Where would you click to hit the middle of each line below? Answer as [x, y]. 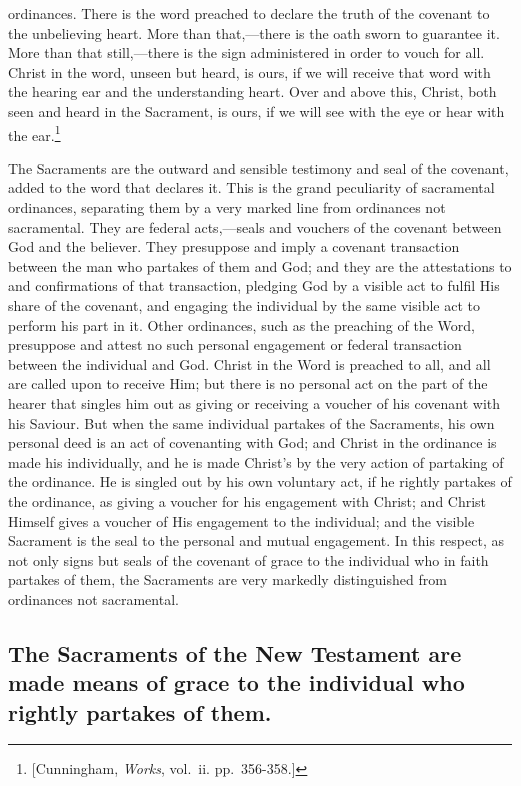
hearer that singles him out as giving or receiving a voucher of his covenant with [254, 402]
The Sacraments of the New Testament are [235, 652]
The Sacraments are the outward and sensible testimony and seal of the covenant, [258, 167]
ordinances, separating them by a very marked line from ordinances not [227, 207]
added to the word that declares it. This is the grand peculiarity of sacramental [251, 187]
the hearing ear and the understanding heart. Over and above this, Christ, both [252, 91]
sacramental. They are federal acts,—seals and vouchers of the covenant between [255, 226]
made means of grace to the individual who [236, 682]
